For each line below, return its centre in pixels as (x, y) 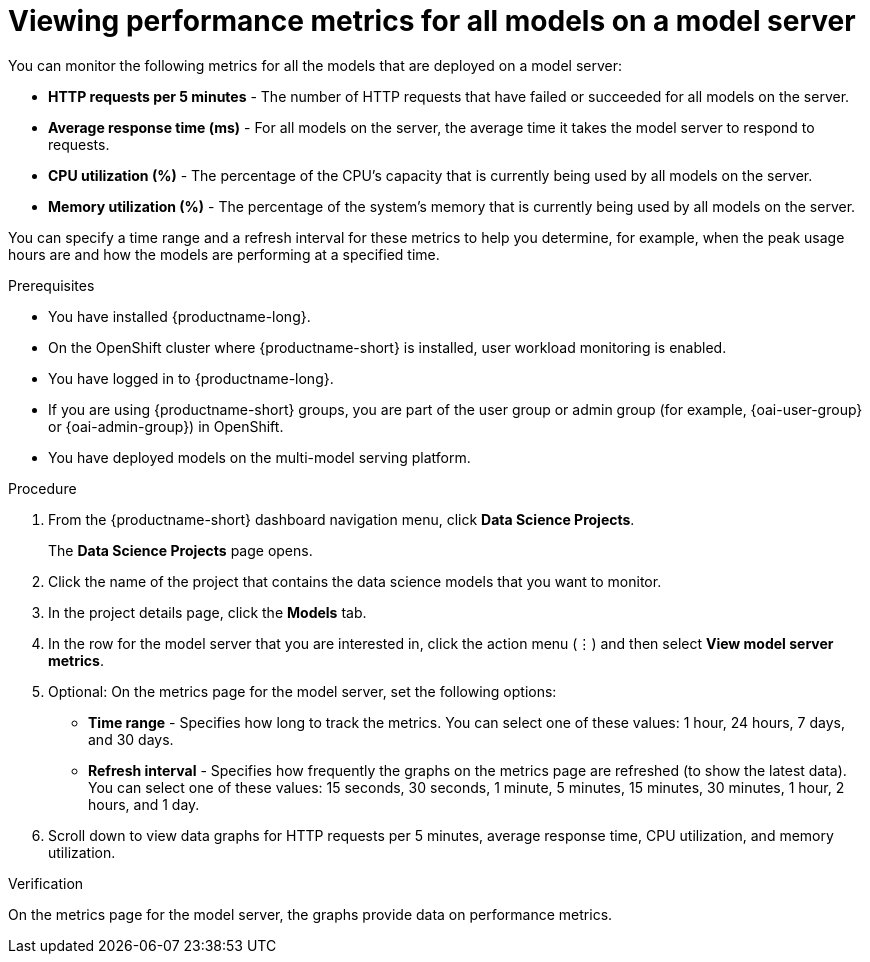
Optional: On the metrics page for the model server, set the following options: (302, 691)
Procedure (42, 488)
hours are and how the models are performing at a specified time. (224, 254)
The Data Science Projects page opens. (180, 550)
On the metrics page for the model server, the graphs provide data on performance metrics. (310, 914)
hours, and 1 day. (144, 804)
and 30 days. (131, 739)
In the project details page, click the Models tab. (207, 612)
